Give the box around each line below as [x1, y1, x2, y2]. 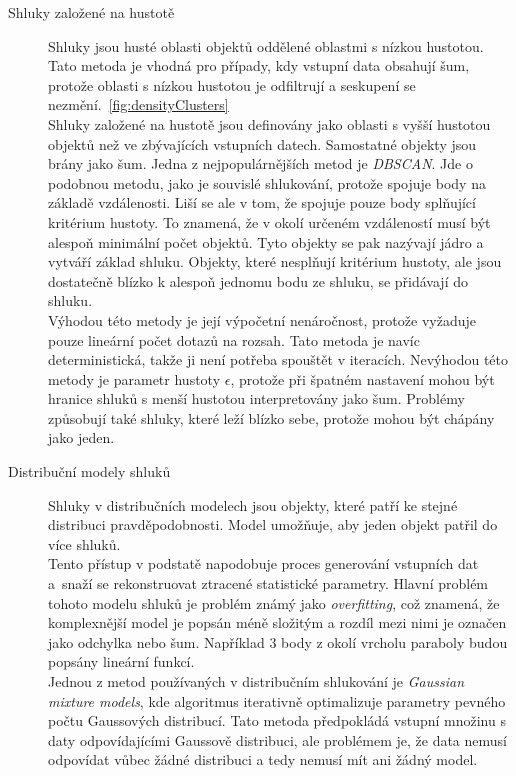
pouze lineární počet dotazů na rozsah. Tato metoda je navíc [48, 329, 420, 350]
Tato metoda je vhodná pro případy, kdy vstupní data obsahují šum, [48, 55, 470, 76]
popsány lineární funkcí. [48, 651, 195, 672]
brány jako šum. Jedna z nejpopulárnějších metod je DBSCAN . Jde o [48, 153, 473, 174]
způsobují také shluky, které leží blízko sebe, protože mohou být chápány [48, 407, 495, 428]
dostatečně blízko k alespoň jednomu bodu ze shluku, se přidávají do [48, 270, 468, 291]
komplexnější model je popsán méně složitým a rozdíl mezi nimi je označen [48, 612, 507, 633]
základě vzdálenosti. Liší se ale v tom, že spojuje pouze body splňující [48, 192, 476, 213]
